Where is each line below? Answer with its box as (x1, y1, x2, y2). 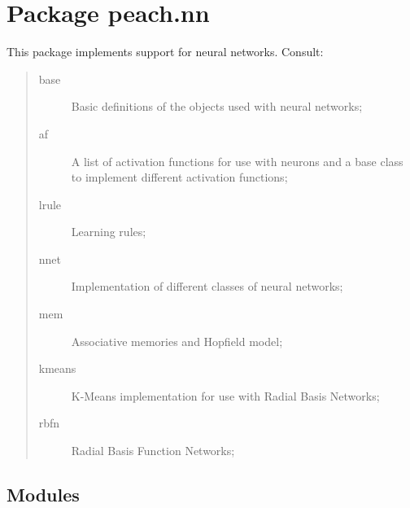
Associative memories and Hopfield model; (71, 332, 283, 349)
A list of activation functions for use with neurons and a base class (71, 152, 403, 169)
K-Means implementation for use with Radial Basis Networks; (71, 387, 380, 404)
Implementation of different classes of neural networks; (71, 278, 343, 295)
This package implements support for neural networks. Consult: (7, 43, 324, 60)
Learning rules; (71, 223, 146, 240)
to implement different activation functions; (71, 169, 288, 186)
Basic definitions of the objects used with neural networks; (71, 98, 363, 115)
